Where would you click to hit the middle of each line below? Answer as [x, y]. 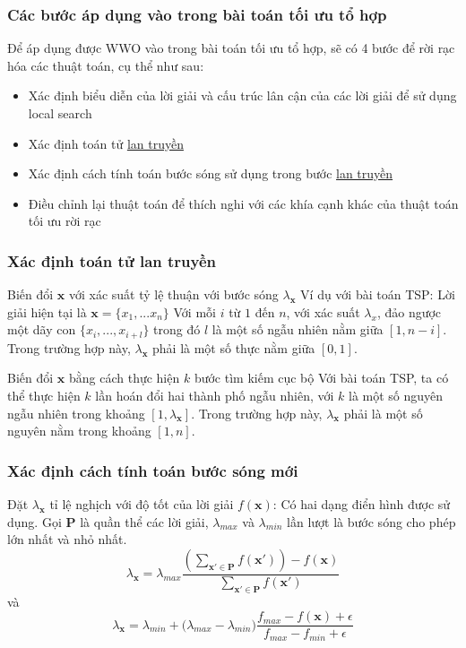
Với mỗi [194, 311]
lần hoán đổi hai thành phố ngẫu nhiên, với [215, 396]
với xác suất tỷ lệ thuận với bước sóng [173, 294]
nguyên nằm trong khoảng [79, 431]
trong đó [177, 329]
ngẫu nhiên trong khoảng [76, 413]
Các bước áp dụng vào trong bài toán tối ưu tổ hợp [197, 14]
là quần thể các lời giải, [144, 521]
